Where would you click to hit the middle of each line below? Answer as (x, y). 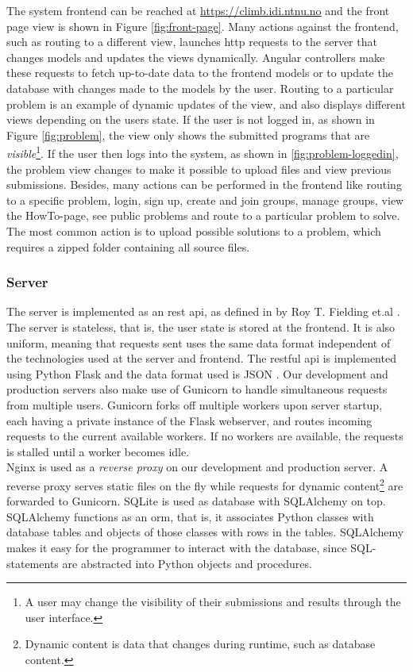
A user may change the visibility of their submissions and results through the (213, 602)
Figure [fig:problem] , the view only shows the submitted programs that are (188, 134)
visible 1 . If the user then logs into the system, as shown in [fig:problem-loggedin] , (203, 152)
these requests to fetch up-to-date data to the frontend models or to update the (200, 73)
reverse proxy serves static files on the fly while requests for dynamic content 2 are (205, 484)
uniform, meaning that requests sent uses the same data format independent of (199, 342)
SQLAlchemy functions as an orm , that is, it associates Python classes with (190, 516)
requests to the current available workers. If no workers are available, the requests (205, 436)
